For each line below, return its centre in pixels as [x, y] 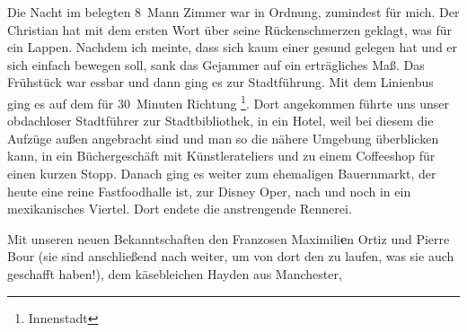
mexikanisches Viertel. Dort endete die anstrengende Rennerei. [180, 209]
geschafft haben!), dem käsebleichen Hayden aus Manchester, [175, 273]
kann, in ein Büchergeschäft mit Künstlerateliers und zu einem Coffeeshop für [221, 156]
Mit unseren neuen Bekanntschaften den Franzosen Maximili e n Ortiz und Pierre [229, 238]
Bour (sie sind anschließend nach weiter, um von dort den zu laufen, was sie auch [231, 256]
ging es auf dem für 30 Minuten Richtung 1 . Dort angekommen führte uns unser [228, 101]
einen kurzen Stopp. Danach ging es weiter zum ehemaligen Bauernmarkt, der [222, 173]
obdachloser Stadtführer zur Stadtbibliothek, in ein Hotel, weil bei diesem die [220, 121]
